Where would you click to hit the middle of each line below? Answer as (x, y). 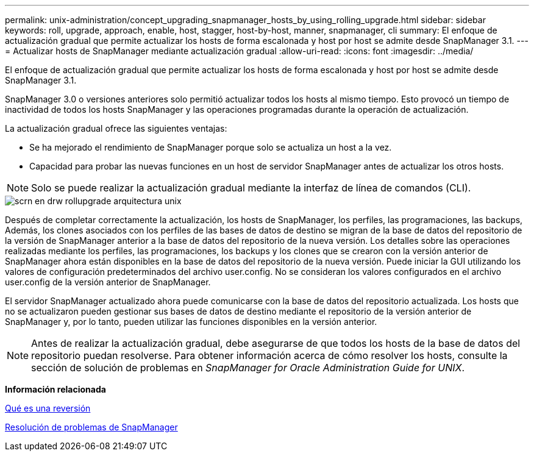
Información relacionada (55, 389)
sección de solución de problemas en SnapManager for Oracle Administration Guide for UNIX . (248, 368)
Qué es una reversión (48, 408)
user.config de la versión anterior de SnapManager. (108, 282)
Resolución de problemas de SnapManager (91, 427)
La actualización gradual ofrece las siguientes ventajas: (116, 128)
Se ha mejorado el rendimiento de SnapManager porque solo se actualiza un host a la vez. (211, 147)
